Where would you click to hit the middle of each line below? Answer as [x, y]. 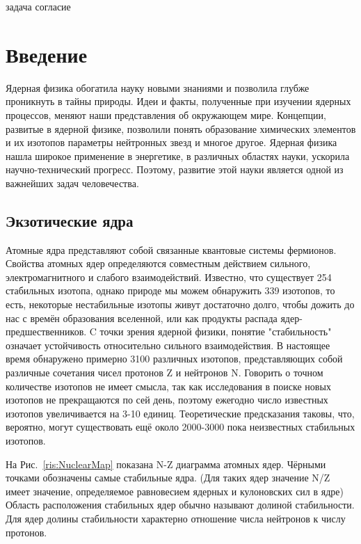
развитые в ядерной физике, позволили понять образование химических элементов [181, 128]
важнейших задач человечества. [72, 183]
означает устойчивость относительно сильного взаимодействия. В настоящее [168, 345]
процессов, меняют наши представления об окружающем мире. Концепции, [166, 114]
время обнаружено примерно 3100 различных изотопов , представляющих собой [174, 359]
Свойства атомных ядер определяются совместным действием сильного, [158, 263]
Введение [47, 54]
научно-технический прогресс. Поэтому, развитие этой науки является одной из [175, 169]
